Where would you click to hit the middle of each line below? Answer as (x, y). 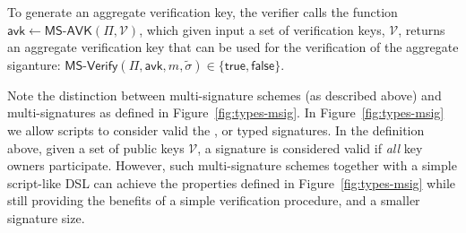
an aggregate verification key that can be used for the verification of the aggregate (233, 47)
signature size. (46, 217)
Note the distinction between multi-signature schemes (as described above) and (224, 95)
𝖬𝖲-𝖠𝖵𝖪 (68, 31)
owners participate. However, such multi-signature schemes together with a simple (232, 165)
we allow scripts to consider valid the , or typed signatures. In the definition (216, 129)
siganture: (34, 64)
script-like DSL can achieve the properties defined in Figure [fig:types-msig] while (232, 182)
